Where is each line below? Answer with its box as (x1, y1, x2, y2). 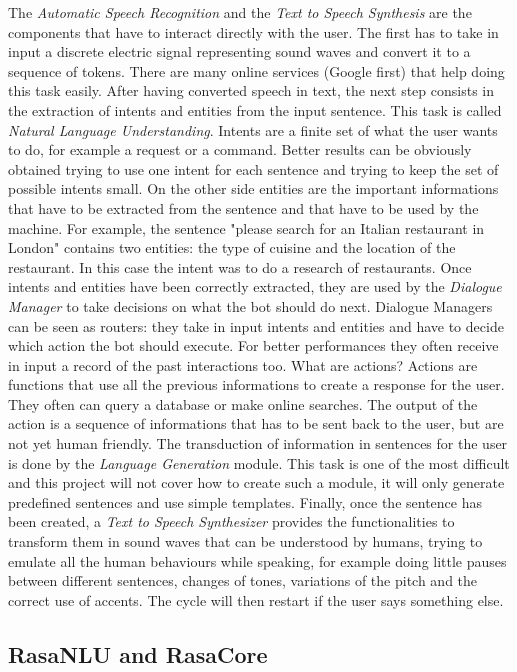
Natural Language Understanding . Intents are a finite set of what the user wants (8, 119, 498, 140)
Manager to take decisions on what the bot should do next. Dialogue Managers (8, 295, 493, 316)
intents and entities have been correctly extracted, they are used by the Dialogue (8, 276, 502, 297)
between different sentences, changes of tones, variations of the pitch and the (8, 570, 478, 591)
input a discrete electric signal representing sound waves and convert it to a (8, 41, 471, 62)
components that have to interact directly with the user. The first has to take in (8, 21, 499, 42)
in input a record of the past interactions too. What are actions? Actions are (8, 354, 478, 375)
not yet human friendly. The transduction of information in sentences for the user (8, 433, 508, 454)
